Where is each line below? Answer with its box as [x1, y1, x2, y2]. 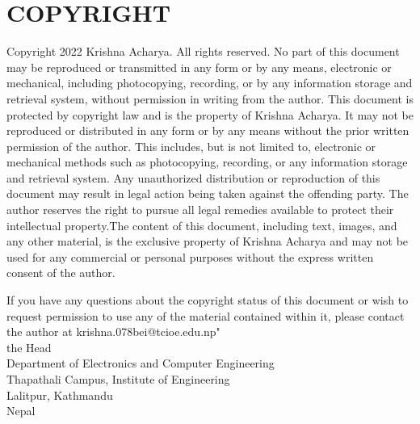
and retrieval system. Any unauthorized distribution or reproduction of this [6, 169, 380, 186]
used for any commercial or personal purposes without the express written [6, 248, 374, 265]
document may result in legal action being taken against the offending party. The [6, 185, 409, 202]
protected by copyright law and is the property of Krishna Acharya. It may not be [6, 106, 414, 123]
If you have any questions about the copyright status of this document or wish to [6, 292, 409, 309]
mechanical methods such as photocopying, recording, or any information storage [6, 153, 408, 170]
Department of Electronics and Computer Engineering [6, 355, 275, 372]
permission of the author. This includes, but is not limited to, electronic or [6, 137, 376, 154]
